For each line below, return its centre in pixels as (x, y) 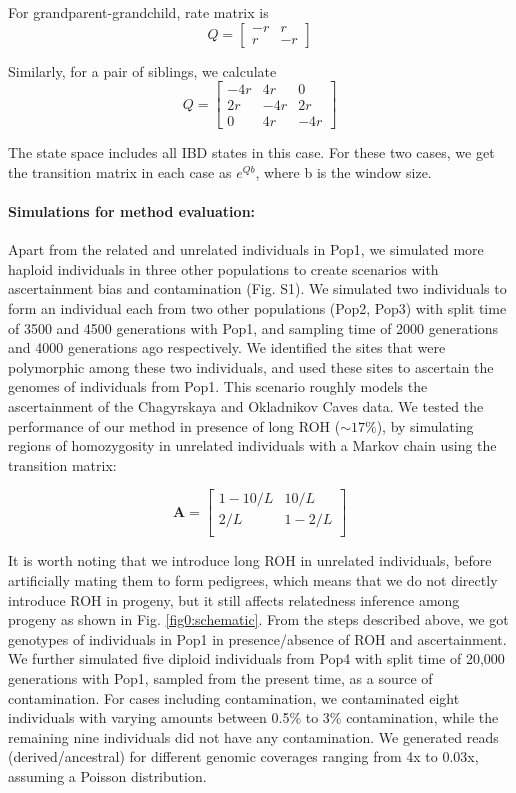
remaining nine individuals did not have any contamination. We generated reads (253, 736)
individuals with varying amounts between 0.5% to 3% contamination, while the (253, 717)
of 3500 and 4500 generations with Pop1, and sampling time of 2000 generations (253, 327)
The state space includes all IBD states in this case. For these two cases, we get (251, 152)
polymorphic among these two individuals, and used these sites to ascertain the (251, 366)
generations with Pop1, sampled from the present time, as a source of (220, 678)
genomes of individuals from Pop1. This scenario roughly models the (218, 386)
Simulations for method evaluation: (132, 211)
